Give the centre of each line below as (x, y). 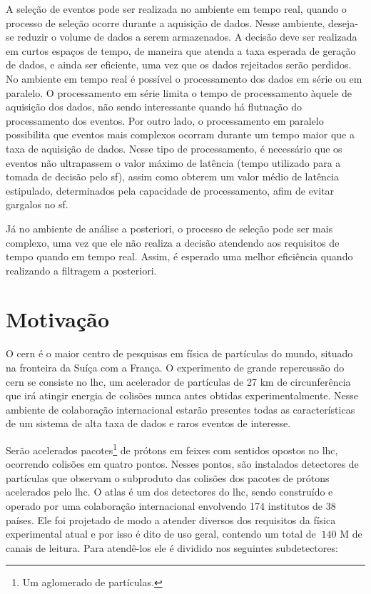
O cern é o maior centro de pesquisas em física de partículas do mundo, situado (179, 353)
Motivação (58, 319)
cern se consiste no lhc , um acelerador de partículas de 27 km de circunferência (178, 381)
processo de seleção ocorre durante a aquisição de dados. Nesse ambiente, (166, 22)
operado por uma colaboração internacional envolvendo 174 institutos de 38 (171, 506)
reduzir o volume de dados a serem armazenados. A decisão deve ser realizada (187, 37)
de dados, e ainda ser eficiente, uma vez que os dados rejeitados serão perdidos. (179, 65)
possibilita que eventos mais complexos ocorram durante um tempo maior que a (180, 134)
